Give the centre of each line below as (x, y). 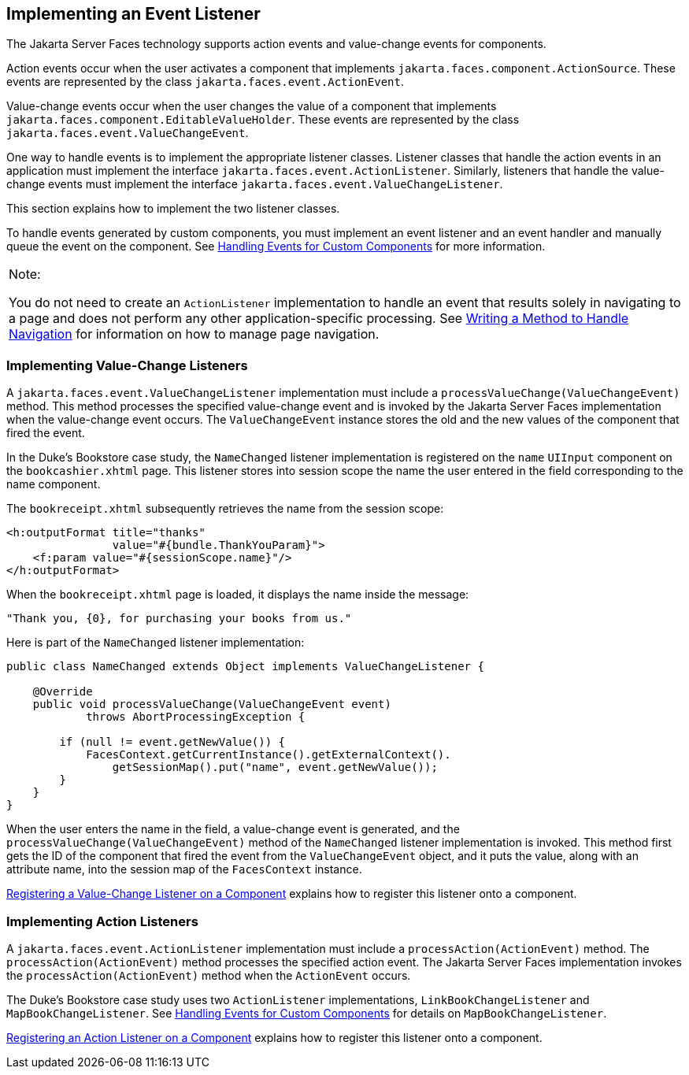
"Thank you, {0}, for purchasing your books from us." (179, 619)
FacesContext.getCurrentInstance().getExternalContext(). (269, 755)
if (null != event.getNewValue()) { (172, 742)
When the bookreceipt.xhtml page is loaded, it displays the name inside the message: (238, 595)
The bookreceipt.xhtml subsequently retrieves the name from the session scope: (225, 509)
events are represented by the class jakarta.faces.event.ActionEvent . (205, 82)
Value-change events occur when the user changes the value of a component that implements (252, 106)
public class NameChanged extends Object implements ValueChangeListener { (245, 667)
